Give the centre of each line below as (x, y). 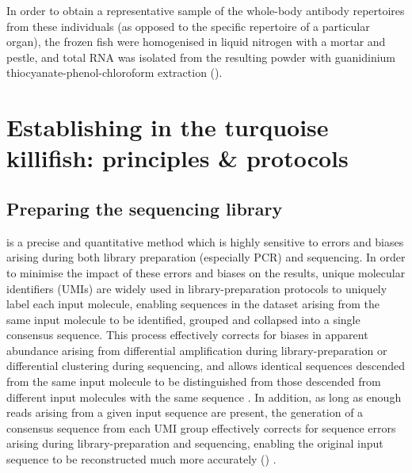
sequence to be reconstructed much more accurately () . (141, 459)
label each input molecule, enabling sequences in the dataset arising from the (193, 304)
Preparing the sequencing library (145, 208)
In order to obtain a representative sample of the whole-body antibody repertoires (206, 10)
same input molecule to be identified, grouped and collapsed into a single (183, 319)
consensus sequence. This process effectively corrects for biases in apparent (187, 335)
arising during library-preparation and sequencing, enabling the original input (195, 443)
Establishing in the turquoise (168, 127)
